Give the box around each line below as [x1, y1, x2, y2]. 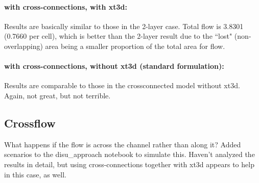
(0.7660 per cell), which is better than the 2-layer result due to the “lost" [4, 31, 232, 41]
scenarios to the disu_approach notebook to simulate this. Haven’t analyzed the [4, 149, 255, 160]
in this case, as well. [4, 169, 66, 179]
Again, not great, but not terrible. [4, 90, 111, 100]
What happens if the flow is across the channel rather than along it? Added [4, 139, 241, 149]
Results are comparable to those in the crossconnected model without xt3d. [4, 80, 240, 91]
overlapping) [4, 40, 43, 51]
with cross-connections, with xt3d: [4, 1, 127, 12]
